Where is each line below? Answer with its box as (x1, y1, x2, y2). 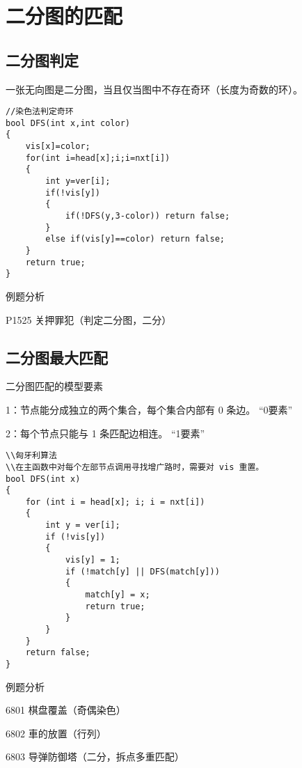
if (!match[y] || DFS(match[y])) (65, 566, 220, 577)
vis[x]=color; (25, 141, 90, 152)
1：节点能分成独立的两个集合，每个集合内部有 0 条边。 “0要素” (6, 402, 293, 416)
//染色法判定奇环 (6, 107, 74, 117)
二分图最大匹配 (6, 346, 108, 368)
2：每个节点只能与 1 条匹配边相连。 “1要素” (6, 425, 205, 440)
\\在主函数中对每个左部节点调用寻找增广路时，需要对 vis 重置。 (6, 462, 264, 472)
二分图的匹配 (6, 1, 123, 30)
